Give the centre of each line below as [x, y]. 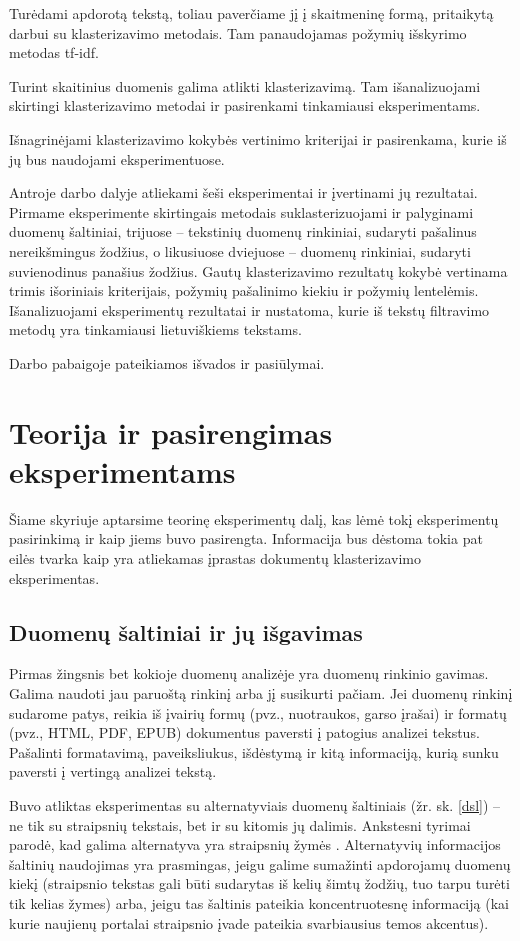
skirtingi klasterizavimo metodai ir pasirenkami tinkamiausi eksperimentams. [245, 105]
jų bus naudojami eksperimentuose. [117, 158]
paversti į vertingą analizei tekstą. [113, 771]
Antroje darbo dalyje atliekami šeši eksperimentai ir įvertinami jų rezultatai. [243, 192]
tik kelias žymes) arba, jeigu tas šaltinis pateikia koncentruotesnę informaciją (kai [259, 902]
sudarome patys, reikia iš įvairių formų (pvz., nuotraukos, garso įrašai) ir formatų [258, 712]
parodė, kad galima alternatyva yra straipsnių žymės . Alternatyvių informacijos [255, 844]
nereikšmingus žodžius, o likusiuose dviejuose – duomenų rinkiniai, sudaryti [240, 250]
